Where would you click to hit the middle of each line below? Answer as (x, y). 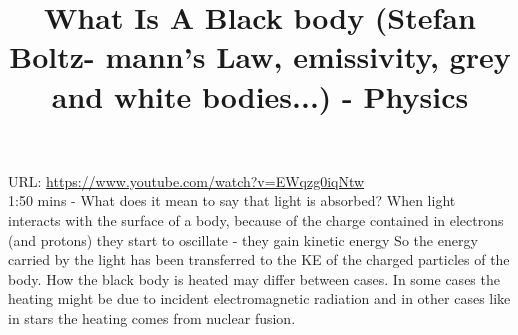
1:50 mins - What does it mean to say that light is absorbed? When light (232, 200)
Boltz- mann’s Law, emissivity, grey (260, 56)
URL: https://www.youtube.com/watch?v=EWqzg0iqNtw (186, 180)
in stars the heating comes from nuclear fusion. (152, 317)
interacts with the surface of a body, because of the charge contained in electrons (256, 219)
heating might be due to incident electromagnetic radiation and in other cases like (259, 298)
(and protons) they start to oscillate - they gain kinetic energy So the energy (243, 239)
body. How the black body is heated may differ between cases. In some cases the (254, 278)
